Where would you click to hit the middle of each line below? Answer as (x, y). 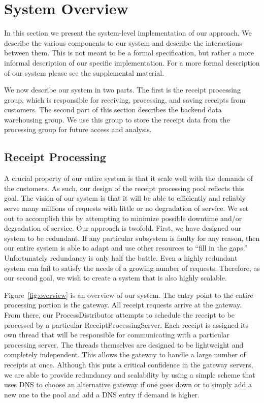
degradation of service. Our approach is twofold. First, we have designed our (123, 228)
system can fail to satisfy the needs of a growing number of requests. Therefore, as (132, 268)
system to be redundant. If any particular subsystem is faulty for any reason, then (132, 238)
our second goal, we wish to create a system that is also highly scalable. (115, 278)
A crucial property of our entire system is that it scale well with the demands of (129, 178)
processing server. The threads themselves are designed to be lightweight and (124, 344)
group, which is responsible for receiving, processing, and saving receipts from (125, 99)
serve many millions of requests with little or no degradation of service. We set (126, 208)
